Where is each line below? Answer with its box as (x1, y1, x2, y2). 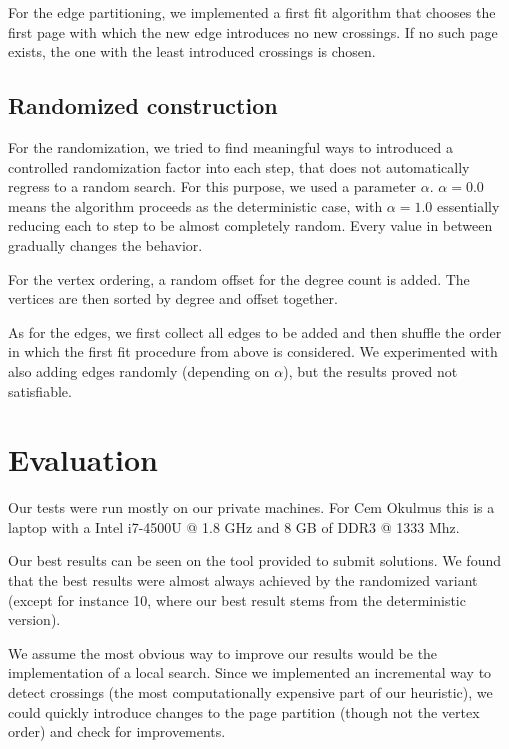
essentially (437, 195, 500, 216)
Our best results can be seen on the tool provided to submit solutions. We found (8, 550, 502, 571)
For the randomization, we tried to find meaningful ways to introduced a (8, 136, 453, 157)
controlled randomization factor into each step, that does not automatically (8, 156, 470, 177)
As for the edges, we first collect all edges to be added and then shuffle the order (8, 321, 502, 342)
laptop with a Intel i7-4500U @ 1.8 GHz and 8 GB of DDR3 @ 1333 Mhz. (8, 516, 460, 537)
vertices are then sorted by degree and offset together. (8, 288, 338, 309)
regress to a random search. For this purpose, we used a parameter (8, 176, 417, 197)
